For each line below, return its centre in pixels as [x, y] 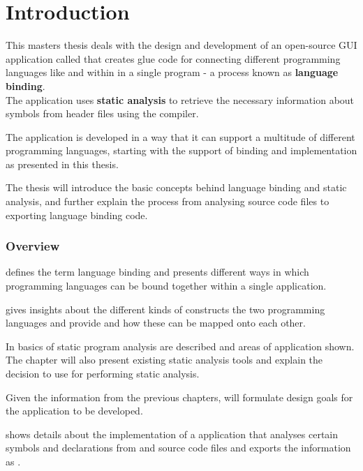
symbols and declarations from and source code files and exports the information [178, 448]
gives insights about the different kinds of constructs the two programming [165, 309]
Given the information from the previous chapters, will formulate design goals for [179, 397]
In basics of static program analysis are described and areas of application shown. [180, 346]
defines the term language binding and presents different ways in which [157, 272]
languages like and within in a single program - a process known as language [172, 72]
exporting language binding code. [77, 215]
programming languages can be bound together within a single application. [166, 286]
